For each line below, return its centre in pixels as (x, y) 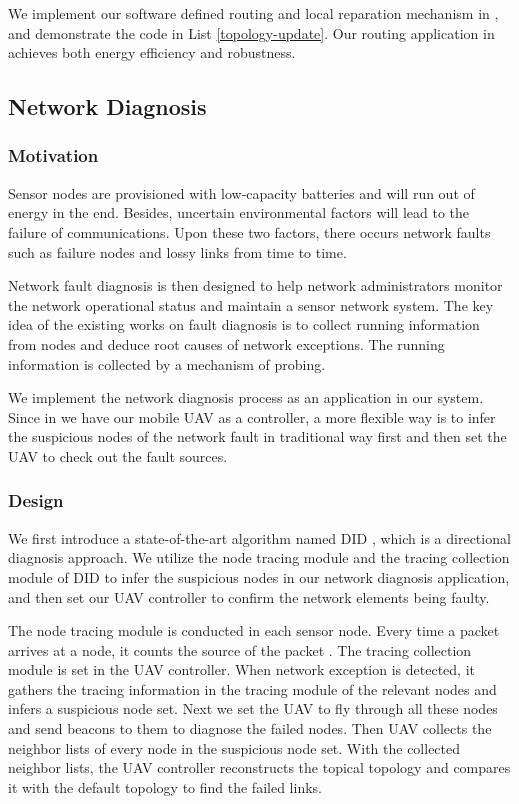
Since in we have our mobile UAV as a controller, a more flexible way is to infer (252, 416)
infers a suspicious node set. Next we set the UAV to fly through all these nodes (253, 708)
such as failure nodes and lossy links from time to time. (177, 251)
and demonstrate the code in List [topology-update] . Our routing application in (251, 32)
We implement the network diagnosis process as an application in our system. (246, 397)
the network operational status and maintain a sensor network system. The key (251, 304)
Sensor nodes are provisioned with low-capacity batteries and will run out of (241, 192)
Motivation (53, 155)
